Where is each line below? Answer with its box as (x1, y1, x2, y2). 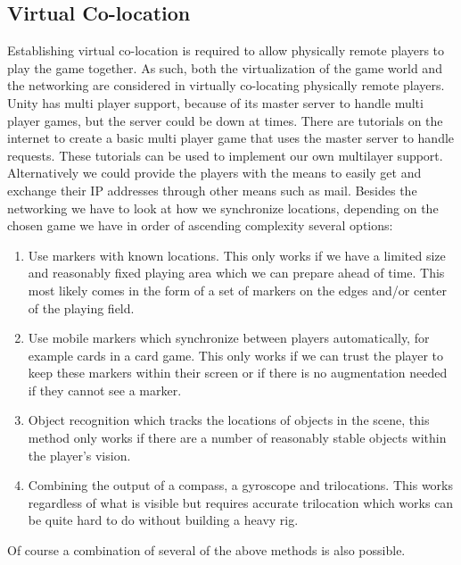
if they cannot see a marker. (28, 380, 182, 399)
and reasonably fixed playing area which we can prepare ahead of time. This (28, 263, 445, 282)
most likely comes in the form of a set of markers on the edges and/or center (28, 280, 447, 299)
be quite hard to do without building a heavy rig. (28, 511, 299, 529)
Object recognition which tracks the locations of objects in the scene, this (28, 411, 430, 429)
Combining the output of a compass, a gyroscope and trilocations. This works (28, 476, 453, 494)
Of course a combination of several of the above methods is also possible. (7, 541, 406, 560)
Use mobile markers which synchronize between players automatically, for (28, 328, 430, 347)
